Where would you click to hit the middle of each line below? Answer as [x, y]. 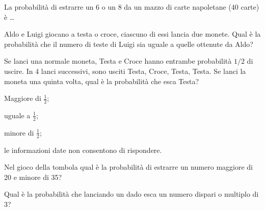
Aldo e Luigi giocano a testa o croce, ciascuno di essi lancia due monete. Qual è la [132, 34]
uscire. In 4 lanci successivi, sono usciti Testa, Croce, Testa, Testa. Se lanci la [125, 71]
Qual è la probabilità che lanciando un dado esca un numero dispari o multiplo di [131, 194]
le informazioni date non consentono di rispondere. [83, 150]
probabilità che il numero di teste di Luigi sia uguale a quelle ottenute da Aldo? [129, 44]
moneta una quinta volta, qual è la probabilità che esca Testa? [102, 81]
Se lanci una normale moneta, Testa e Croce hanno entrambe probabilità [118, 61]
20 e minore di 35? [33, 177]
